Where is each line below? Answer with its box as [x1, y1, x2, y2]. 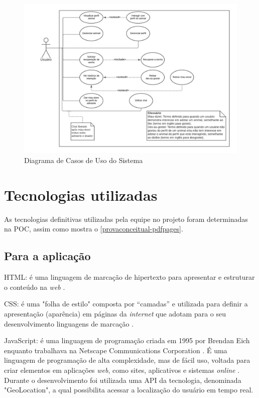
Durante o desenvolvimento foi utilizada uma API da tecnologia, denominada [4, 374, 241, 385]
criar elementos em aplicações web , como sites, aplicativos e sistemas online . [4, 364, 240, 375]
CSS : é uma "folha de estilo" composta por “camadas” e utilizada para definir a [4, 298, 248, 309]
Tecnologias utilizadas [4, 184, 158, 205]
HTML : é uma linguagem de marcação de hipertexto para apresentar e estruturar [4, 272, 255, 282]
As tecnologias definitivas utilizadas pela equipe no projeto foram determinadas [4, 213, 248, 224]
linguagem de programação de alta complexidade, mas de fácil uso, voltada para [4, 355, 250, 365]
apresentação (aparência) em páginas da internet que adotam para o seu [4, 308, 226, 319]
